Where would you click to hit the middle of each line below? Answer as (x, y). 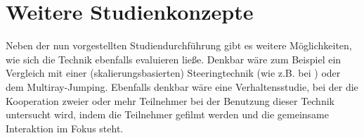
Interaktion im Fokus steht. (65, 128)
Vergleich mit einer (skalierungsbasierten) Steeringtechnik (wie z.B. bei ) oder (173, 73)
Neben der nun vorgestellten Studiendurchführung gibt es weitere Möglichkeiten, (179, 45)
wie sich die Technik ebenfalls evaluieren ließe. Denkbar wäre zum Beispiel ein (174, 59)
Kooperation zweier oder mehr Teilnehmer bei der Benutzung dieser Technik (170, 100)
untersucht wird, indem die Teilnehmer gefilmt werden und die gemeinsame (167, 114)
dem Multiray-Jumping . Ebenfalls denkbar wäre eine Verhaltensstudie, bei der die (182, 86)
